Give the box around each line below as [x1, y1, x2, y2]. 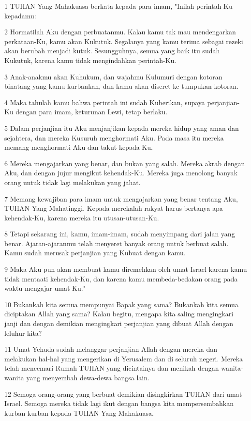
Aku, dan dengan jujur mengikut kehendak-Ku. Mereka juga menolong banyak [4, 168, 237, 178]
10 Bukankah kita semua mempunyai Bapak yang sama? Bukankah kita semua [4, 299, 238, 309]
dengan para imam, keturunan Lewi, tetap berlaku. [15, 107, 168, 117]
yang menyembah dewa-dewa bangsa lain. [26, 373, 149, 382]
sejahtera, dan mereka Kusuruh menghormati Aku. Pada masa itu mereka [4, 132, 224, 142]
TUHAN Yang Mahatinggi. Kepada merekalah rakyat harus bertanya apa [4, 203, 223, 213]
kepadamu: [4, 10, 36, 20]
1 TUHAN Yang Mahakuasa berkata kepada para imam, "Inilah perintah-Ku [4, 1, 233, 11]
